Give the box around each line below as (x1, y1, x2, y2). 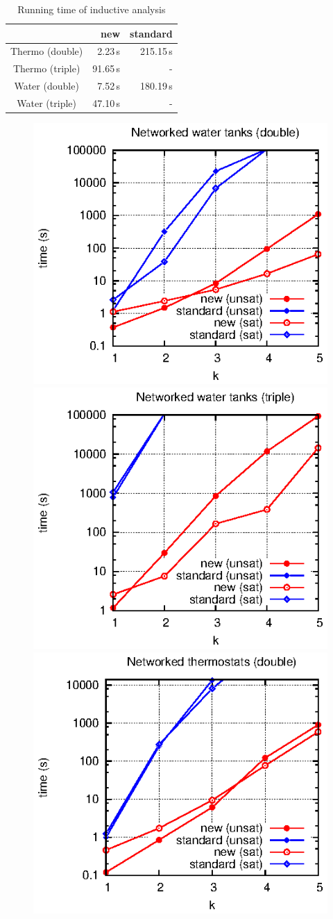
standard (130, 26, 173, 40)
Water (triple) (17, 95, 76, 110)
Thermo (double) (10, 44, 83, 58)
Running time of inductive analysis (17, 2, 166, 16)
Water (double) (14, 78, 79, 93)
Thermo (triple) (12, 61, 80, 76)
